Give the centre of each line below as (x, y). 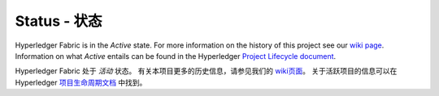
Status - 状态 (59, 21)
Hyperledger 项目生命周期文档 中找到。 (81, 82)
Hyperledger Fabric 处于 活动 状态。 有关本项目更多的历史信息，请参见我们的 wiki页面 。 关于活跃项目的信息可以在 (206, 71)
